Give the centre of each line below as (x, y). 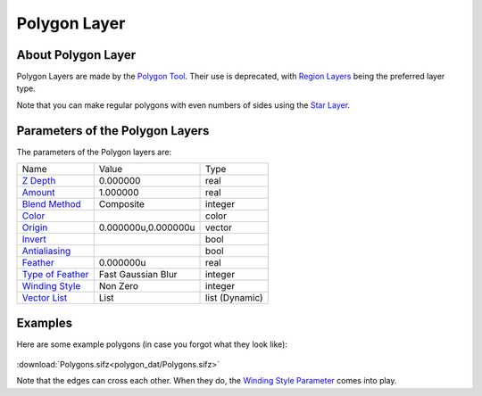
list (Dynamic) (234, 298)
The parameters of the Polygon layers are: (94, 152)
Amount (38, 193)
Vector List (45, 298)
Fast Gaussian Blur (138, 275)
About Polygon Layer (76, 55)
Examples (45, 322)
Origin (35, 227)
